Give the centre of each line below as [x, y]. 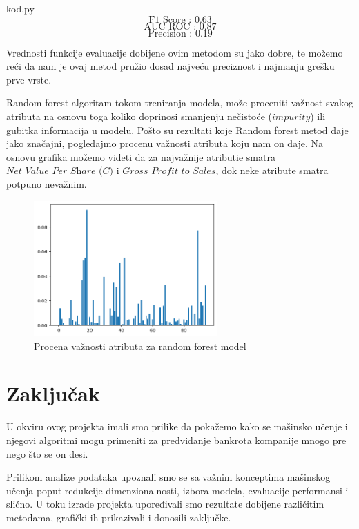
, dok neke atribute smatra [272, 170]
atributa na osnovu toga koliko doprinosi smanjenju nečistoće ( [139, 116]
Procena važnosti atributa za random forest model [140, 346]
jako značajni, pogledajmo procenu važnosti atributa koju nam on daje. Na [165, 143]
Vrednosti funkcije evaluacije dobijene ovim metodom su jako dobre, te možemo [175, 52]
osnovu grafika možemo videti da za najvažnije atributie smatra [141, 156]
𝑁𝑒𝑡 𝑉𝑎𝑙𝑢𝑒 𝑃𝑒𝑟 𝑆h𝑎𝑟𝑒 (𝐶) [60, 172]
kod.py [20, 8]
